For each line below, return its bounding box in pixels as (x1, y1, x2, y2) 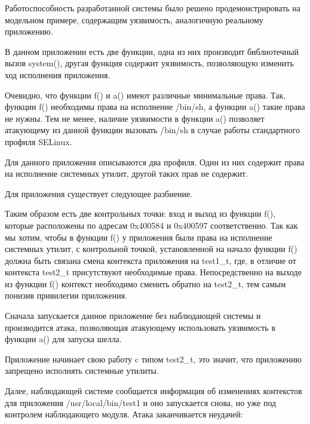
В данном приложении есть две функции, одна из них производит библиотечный (5, 45, 299, 57)
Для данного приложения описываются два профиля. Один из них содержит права (5, 155, 305, 168)
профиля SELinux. (5, 135, 72, 148)
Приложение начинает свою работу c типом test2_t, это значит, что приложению (5, 352, 302, 365)
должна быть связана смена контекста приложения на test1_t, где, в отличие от (5, 254, 296, 266)
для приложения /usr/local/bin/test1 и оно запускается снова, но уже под (5, 396, 277, 408)
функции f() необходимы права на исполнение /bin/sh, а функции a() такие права (5, 100, 305, 113)
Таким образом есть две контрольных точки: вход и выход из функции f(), (5, 207, 276, 220)
